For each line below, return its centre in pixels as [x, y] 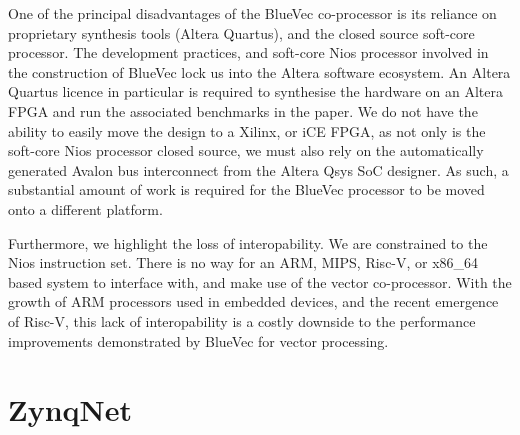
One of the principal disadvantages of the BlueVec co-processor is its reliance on [252, 13]
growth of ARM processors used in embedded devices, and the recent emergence [253, 301]
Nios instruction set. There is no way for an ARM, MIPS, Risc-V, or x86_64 [243, 262]
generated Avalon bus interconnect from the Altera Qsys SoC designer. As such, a [258, 169]
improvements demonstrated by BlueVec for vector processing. [198, 340]
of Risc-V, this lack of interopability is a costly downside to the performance [242, 320]
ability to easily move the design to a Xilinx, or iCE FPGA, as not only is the [247, 130]
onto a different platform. [85, 208]
